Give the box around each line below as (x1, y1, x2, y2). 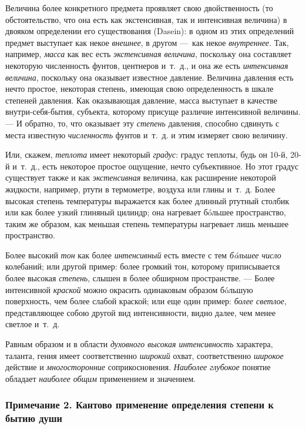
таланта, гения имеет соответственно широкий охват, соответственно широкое (5, 349, 284, 361)
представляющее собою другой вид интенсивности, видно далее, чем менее (5, 306, 276, 318)
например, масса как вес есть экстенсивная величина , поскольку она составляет (5, 48, 292, 60)
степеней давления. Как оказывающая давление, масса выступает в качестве (5, 94, 278, 106)
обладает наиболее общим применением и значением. (5, 372, 196, 384)
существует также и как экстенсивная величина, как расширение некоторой (5, 171, 276, 184)
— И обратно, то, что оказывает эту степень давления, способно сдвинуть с (5, 117, 280, 129)
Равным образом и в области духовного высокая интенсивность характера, (5, 338, 273, 350)
